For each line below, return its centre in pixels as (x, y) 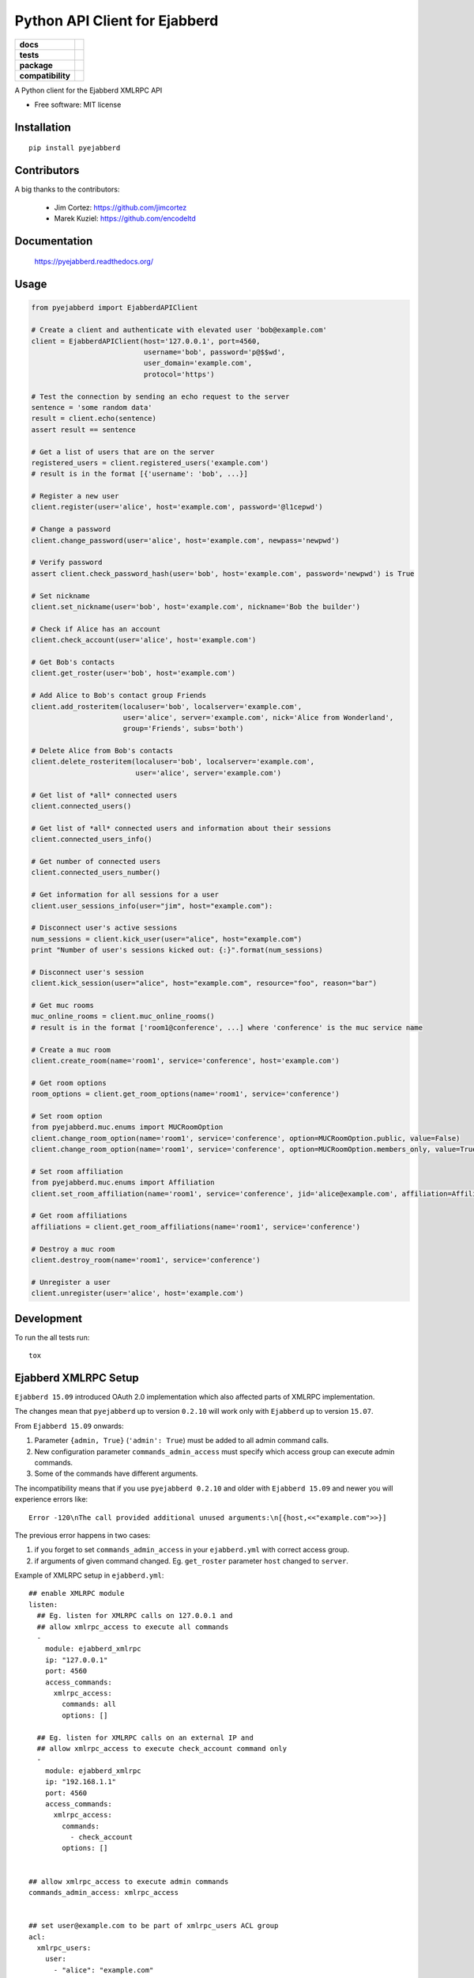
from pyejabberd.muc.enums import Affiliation (123, 1182)
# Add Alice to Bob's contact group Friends (119, 695)
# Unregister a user (71, 1282)
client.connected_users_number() (96, 873)
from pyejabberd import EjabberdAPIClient (115, 308)
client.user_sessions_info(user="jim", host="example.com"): (152, 906)
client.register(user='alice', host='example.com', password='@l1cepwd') (177, 507)
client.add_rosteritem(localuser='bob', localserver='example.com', (167, 707)
